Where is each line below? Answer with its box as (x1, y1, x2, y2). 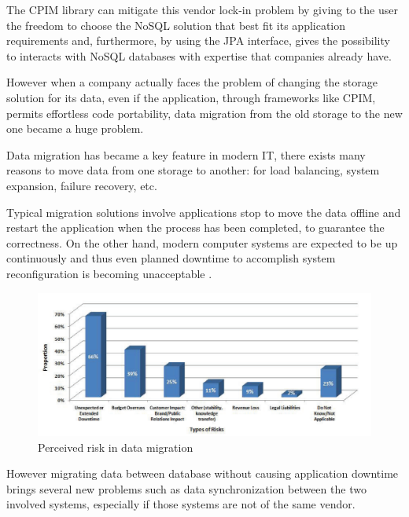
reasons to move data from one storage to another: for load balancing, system (6, 162, 380, 178)
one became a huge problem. (6, 120, 144, 137)
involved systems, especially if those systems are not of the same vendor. (6, 496, 356, 512)
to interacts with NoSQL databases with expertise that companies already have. (6, 47, 392, 64)
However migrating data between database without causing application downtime (6, 465, 399, 482)
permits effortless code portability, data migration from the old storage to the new (6, 104, 403, 121)
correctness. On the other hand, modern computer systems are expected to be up (6, 234, 398, 251)
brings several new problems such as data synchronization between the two (6, 480, 367, 497)
